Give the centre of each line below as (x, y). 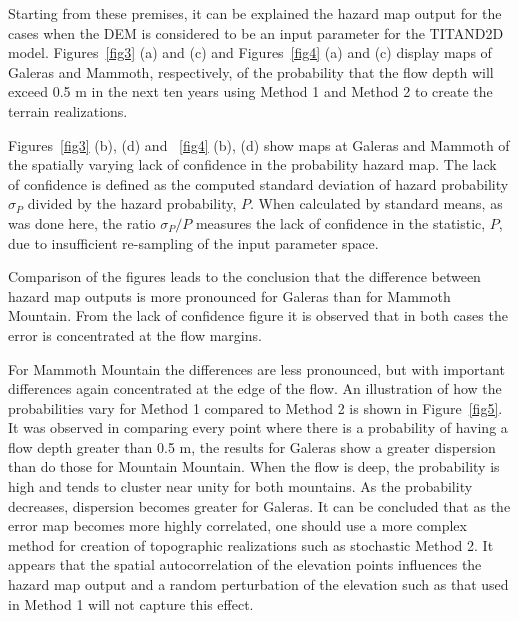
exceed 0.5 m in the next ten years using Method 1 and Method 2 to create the (250, 91)
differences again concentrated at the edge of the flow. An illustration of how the (255, 388)
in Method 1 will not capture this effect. (131, 603)
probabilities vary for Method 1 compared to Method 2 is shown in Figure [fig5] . (255, 407)
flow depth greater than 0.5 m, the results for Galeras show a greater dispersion (252, 446)
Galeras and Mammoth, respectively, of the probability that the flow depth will (251, 71)
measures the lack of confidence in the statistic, (340, 222)
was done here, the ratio (82, 222)
